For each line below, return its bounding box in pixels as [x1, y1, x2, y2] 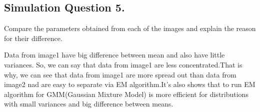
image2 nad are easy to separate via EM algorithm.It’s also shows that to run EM [4, 79, 255, 89]
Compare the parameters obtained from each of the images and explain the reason [4, 23, 256, 33]
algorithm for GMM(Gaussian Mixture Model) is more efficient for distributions [4, 88, 248, 99]
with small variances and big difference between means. [4, 98, 173, 109]
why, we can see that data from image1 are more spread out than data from [4, 69, 236, 79]
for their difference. [4, 32, 62, 43]
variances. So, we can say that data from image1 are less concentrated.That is [4, 59, 242, 69]
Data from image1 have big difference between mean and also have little [4, 49, 225, 60]
